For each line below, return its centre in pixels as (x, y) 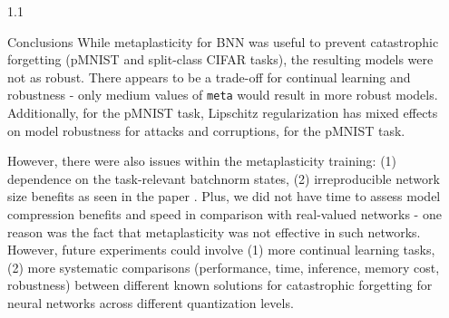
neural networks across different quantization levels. (151, 302)
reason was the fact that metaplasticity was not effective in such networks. (214, 231)
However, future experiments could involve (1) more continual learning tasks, (221, 250)
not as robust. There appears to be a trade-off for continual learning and (209, 77)
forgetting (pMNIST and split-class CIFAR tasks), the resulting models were (220, 59)
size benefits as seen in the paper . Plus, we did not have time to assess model (224, 196)
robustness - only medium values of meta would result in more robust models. (223, 95)
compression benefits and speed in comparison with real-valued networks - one (224, 214)
